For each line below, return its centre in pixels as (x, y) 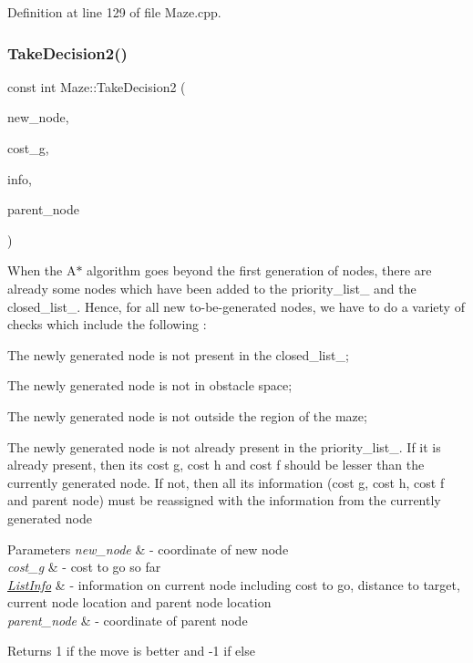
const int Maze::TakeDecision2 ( (97, 86)
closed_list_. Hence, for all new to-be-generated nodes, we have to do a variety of (236, 306)
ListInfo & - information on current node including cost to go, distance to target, (234, 584)
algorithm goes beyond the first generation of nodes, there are (259, 270)
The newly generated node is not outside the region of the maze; (187, 415)
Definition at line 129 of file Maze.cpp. (114, 12)
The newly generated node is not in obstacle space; (150, 385)
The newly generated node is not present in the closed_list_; (178, 354)
